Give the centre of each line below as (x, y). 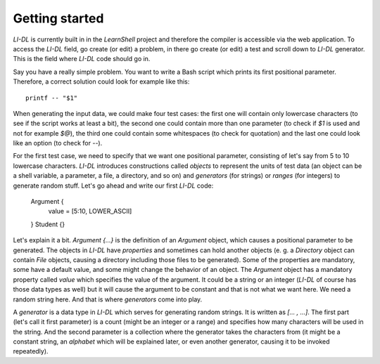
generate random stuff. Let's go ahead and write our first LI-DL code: (113, 186)
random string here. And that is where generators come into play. (108, 299)
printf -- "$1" (52, 98)
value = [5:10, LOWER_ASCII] (90, 212)
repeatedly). (31, 351)
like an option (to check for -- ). (58, 143)
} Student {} (48, 224)
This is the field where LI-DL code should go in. (82, 59)
